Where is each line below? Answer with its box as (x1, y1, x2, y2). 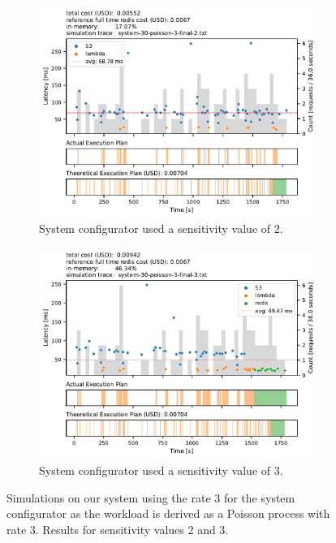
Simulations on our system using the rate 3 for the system (6, 489, 295, 506)
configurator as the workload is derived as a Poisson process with (6, 505, 330, 522)
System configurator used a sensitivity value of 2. (39, 220, 283, 237)
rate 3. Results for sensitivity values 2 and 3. (6, 520, 229, 537)
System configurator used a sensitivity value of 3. (39, 461, 283, 478)
